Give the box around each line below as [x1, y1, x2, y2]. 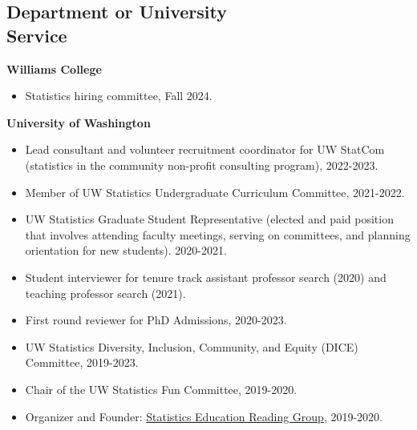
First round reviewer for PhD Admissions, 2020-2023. [25, 311, 287, 328]
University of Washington [6, 114, 151, 131]
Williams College [6, 60, 102, 77]
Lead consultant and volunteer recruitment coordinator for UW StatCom [25, 141, 385, 158]
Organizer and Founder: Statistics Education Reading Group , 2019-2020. [25, 408, 383, 424]
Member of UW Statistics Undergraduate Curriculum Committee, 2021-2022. [25, 183, 405, 200]
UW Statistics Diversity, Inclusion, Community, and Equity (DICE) [25, 338, 358, 355]
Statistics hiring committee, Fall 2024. [25, 87, 213, 104]
